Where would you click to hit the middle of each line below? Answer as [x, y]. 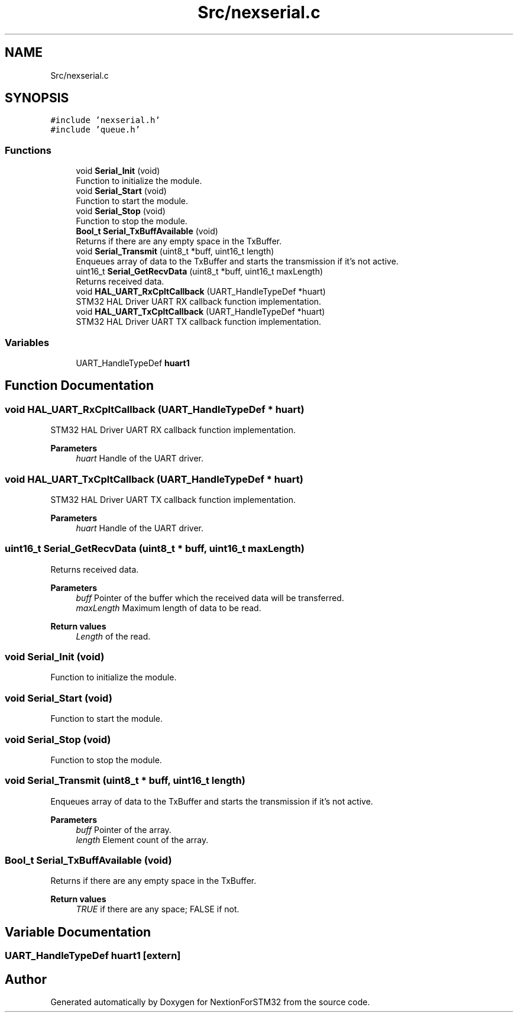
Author [26, 979]
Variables [27, 342]
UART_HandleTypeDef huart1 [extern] [93, 956]
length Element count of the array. [142, 840]
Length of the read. [113, 636]
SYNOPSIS [37, 98]
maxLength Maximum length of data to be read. [169, 608]
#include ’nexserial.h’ [105, 120]
